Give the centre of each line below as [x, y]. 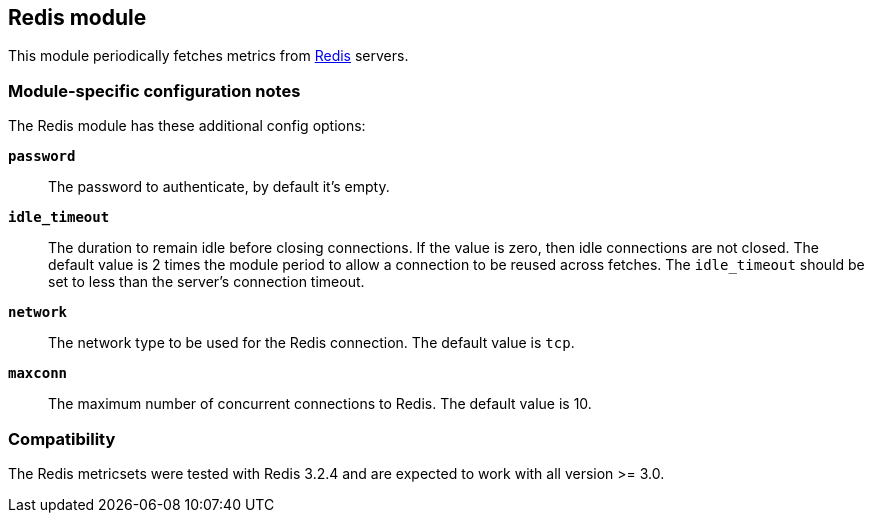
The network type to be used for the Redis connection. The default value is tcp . [311, 343]
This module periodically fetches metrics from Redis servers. [208, 56]
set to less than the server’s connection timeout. [206, 282]
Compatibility [62, 438]
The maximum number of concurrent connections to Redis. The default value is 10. [320, 404]
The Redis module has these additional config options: [187, 126]
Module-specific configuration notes [154, 90]
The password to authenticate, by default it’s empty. [219, 187]
